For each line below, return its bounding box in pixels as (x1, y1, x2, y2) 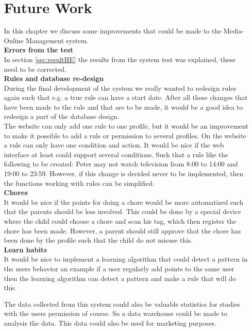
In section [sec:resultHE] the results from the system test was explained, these (4, 54, 236, 64)
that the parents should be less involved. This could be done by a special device (4, 206, 241, 216)
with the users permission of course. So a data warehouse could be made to (4, 308, 228, 318)
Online (4, 35, 24, 45)
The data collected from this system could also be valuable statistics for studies (4, 298, 240, 309)
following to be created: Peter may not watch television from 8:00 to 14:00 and (4, 159, 238, 169)
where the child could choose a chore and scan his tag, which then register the (4, 216, 236, 226)
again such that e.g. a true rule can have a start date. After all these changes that (4, 92, 248, 102)
